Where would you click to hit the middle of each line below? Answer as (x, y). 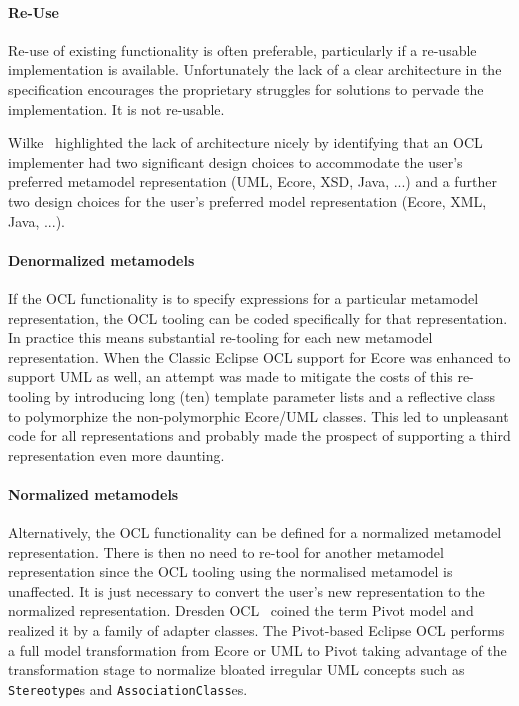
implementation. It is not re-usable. (116, 108)
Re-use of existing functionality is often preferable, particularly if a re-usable (242, 49)
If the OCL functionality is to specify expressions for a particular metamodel (243, 297)
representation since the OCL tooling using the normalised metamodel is (230, 571)
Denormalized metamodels (101, 259)
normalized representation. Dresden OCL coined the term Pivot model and (241, 610)
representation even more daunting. (116, 454)
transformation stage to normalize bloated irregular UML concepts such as (236, 669)
